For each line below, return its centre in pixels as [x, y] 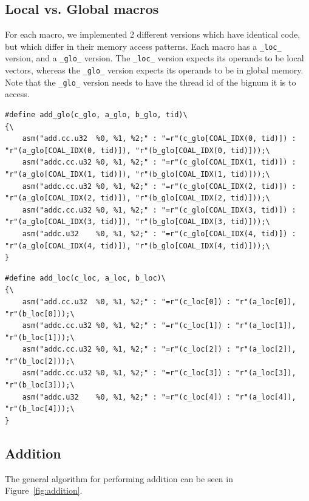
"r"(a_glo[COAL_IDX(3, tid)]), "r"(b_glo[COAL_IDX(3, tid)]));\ [138, 222]
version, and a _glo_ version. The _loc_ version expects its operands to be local [154, 58]
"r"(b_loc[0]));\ [40, 314]
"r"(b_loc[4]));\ [40, 409]
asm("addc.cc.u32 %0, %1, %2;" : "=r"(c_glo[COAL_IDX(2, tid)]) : [159, 186]
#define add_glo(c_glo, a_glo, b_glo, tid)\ [96, 115]
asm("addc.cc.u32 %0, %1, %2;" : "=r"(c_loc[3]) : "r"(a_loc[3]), [159, 373]
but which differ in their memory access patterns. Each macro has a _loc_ [143, 46]
